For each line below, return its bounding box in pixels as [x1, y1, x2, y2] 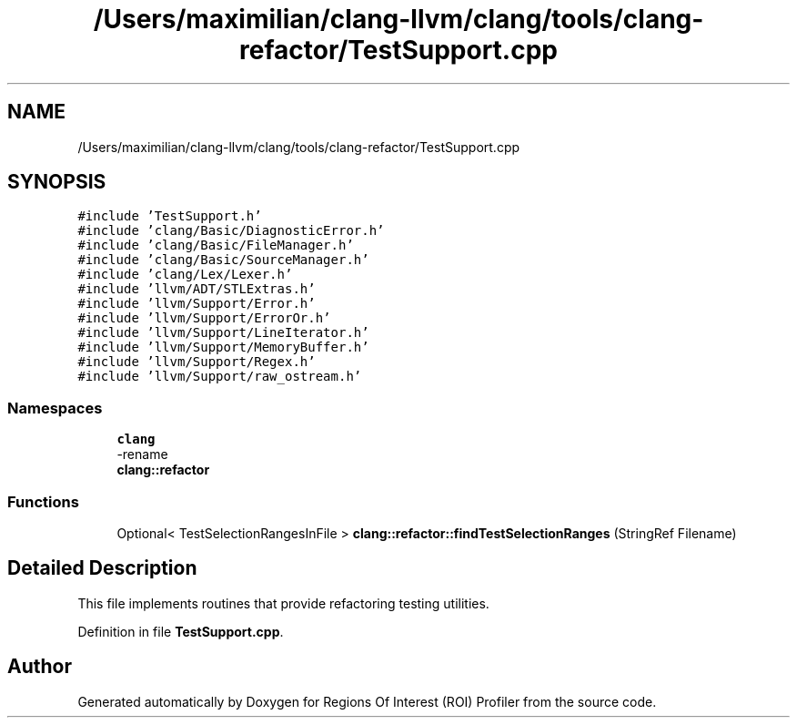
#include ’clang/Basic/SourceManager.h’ [77, 252, 369, 268]
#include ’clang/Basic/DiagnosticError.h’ [77, 223, 385, 239]
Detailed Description [7, 557, 197, 580]
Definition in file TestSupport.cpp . [77, 623, 284, 639]
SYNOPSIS [7, 170, 106, 194]
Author [7, 655, 72, 679]
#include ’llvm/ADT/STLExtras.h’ [77, 281, 316, 297]
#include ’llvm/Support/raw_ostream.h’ [77, 369, 362, 384]
